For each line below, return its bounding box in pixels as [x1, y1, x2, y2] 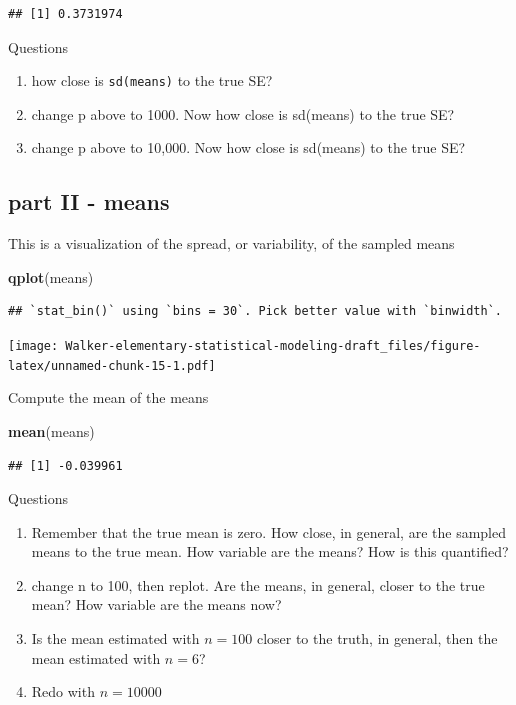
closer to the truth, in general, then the [256, 628, 498, 649]
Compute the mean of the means [8, 387, 209, 408]
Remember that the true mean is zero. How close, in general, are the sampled [31, 521, 507, 542]
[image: [8, 339, 59, 354]
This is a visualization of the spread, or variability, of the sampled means [8, 233, 455, 254]
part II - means [8, 186, 170, 217]
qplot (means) [8, 266, 94, 287]
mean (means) [8, 420, 95, 441]
